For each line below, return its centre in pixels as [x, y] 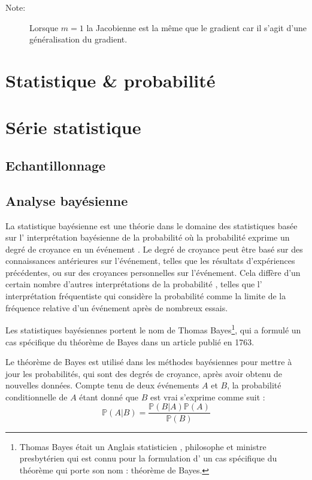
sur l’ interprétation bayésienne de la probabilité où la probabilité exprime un [148, 237]
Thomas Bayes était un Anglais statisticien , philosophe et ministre [143, 446]
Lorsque [44, 27]
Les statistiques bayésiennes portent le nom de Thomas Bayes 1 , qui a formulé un [153, 329]
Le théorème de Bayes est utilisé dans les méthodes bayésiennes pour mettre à [149, 362]
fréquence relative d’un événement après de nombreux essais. [117, 307]
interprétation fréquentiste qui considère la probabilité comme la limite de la [146, 296]
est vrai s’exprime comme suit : [208, 397]
